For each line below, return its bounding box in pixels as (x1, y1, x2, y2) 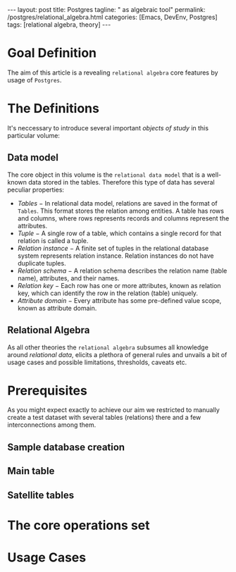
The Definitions (7, 101, 100, 117)
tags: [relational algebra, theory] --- (7, 20, 111, 29)
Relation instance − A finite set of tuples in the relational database (17, 244, 209, 252)
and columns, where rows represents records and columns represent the (17, 213, 230, 223)
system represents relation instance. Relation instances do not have (17, 251, 214, 260)
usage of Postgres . (7, 75, 62, 84)
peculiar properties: (7, 185, 65, 194)
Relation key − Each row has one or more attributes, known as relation (17, 281, 221, 290)
